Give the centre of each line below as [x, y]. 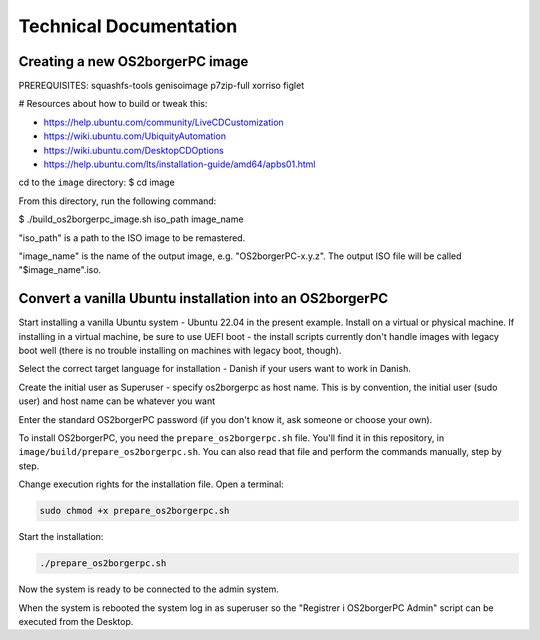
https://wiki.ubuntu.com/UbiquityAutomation [135, 136]
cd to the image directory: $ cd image [96, 182]
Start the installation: [61, 537]
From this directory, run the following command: [117, 201]
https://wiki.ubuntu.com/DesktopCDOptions [133, 150]
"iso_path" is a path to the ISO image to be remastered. [132, 237]
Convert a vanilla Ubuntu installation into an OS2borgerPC [203, 298]
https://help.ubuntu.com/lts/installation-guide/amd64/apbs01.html [179, 164]
